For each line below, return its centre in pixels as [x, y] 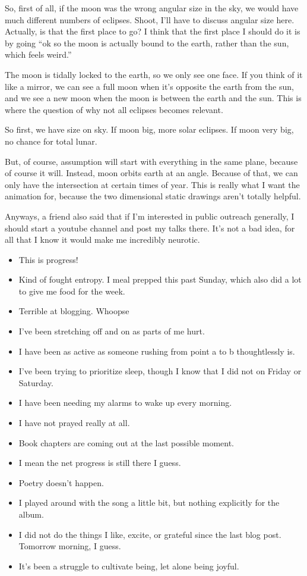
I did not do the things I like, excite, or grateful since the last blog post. [150, 534]
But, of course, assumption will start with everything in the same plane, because [151, 161]
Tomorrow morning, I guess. [70, 546]
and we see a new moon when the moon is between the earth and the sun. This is [153, 98]
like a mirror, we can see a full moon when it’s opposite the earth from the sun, [149, 86]
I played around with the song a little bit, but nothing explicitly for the [149, 503]
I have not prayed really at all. [74, 423]
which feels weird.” [38, 54]
